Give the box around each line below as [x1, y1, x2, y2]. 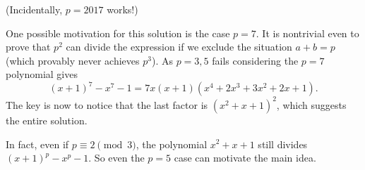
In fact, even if [6, 136, 69, 151]
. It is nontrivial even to [256, 25, 359, 40]
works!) [107, 2, 138, 16]
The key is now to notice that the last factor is [6, 97, 208, 112]
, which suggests [276, 97, 347, 112]
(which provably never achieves [6, 53, 140, 67]
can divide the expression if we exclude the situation [66, 39, 292, 54]
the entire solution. [6, 112, 88, 127]
